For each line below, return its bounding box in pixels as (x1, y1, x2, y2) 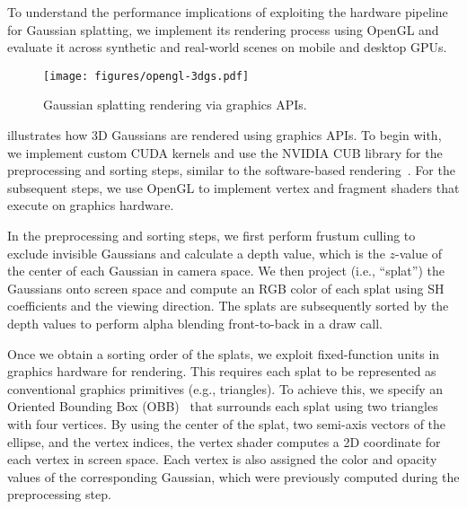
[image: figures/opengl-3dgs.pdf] (43, 69, 250, 83)
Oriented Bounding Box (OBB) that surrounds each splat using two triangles (7, 397, 438, 416)
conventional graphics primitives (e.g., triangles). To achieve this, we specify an (7, 379, 444, 398)
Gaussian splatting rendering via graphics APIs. (43, 95, 307, 114)
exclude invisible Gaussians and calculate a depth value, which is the (7, 243, 385, 262)
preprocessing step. (7, 485, 111, 504)
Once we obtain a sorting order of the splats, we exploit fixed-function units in (7, 344, 440, 363)
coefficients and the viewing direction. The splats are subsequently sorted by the (7, 296, 449, 315)
